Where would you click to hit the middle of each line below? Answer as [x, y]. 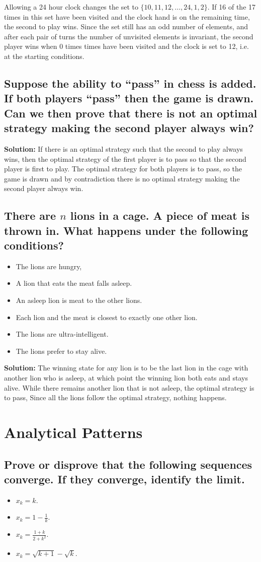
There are [30, 215]
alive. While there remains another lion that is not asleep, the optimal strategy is [129, 387]
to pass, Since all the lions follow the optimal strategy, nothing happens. [115, 397]
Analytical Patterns [73, 432]
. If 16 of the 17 [232, 7]
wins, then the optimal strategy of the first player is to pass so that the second [125, 159]
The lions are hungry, [49, 266]
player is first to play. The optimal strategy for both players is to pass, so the [123, 169]
